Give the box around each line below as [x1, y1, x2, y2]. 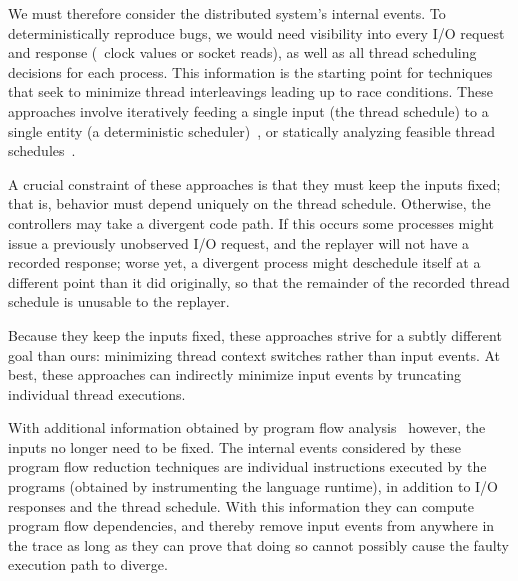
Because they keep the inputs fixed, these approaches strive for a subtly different [8, 324, 502, 345]
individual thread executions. [8, 383, 186, 404]
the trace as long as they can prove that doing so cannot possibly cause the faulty [8, 534, 510, 555]
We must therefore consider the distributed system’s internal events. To [8, 3, 446, 23]
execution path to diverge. [8, 554, 168, 575]
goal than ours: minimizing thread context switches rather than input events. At [8, 344, 501, 365]
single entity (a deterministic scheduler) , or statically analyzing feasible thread [8, 120, 496, 141]
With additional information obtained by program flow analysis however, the [8, 417, 486, 438]
